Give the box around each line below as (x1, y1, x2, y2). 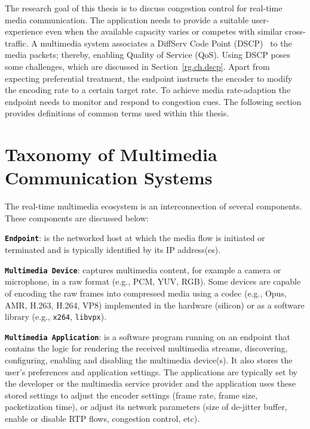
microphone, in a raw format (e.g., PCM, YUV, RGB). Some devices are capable (5, 275, 301, 288)
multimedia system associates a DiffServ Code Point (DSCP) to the (40, 36, 292, 49)
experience (5, 25, 43, 38)
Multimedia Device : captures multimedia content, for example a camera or (5, 263, 281, 276)
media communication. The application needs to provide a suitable (5, 13, 249, 26)
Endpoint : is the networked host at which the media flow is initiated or (5, 232, 265, 244)
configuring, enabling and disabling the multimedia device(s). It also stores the (5, 354, 293, 366)
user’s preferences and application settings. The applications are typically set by (5, 365, 297, 378)
